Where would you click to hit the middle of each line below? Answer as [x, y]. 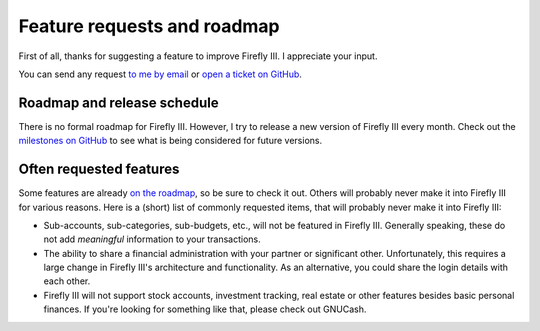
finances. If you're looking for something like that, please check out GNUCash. [205, 309]
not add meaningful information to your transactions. [152, 239]
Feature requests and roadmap [149, 26]
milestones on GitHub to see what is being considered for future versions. [170, 141]
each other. [67, 281]
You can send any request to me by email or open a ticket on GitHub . [160, 74]
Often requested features [99, 169]
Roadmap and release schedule [118, 102]
